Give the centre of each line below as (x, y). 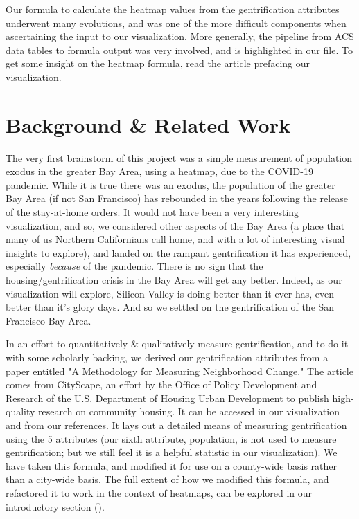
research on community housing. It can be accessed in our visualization (189, 411)
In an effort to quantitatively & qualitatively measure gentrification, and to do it (177, 344)
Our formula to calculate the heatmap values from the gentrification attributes (173, 9)
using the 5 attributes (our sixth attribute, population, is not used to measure (171, 438)
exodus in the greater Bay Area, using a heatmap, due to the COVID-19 (159, 171)
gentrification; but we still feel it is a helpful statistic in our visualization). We (172, 452)
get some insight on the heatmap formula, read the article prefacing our (158, 63)
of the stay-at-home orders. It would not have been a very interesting (152, 212)
